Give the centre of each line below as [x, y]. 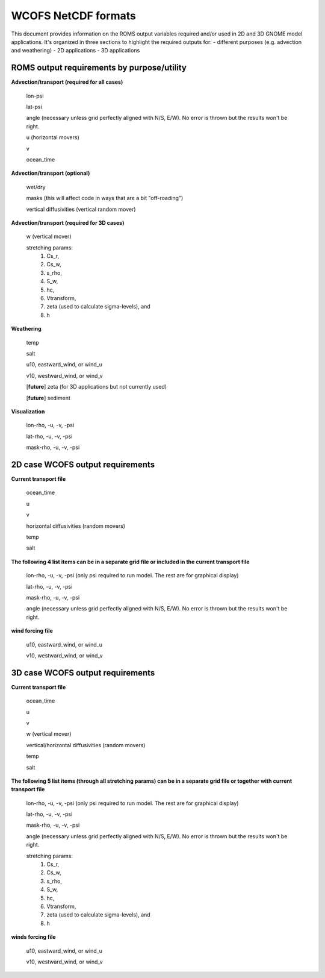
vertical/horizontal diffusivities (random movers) [86, 745]
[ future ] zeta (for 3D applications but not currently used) [97, 387]
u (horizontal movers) [53, 137]
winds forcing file [34, 937]
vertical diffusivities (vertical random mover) [81, 209]
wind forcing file [32, 631]
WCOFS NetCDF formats [74, 16]
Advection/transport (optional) [51, 173]
